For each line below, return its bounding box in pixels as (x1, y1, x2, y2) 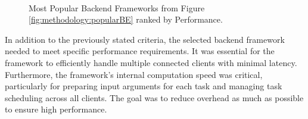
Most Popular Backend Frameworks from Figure (29, 1, 205, 14)
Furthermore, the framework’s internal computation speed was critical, (5, 68, 263, 80)
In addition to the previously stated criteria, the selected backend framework (5, 33, 285, 45)
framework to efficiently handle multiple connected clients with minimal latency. (5, 56, 297, 68)
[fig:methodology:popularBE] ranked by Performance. (29, 13, 223, 26)
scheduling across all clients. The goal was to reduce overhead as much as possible (5, 91, 304, 104)
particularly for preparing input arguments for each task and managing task (5, 80, 282, 92)
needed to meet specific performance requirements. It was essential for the (5, 45, 275, 57)
